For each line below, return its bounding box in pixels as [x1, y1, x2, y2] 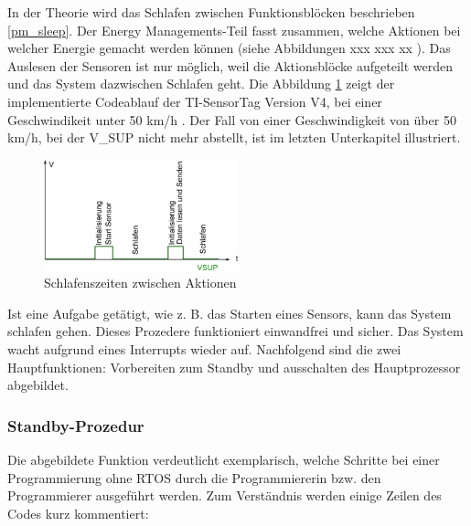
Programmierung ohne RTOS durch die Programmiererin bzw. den [7, 468, 381, 487]
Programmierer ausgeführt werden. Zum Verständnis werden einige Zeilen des [7, 486, 442, 505]
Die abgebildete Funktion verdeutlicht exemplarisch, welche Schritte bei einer [7, 449, 440, 468]
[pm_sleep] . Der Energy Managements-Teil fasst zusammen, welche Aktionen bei [7, 20, 461, 39]
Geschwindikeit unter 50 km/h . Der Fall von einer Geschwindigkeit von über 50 [7, 110, 456, 129]
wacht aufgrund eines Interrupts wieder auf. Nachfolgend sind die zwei [7, 339, 401, 358]
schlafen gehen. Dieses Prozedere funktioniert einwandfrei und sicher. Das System [7, 321, 464, 341]
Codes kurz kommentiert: [7, 503, 149, 522]
